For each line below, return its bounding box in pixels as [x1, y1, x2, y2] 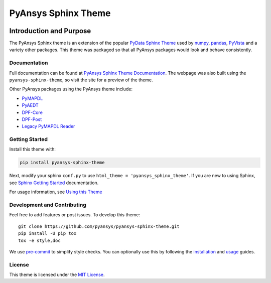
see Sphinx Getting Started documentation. [9, 180, 99, 186]
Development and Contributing [9, 201, 86, 208]
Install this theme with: [9, 146, 56, 153]
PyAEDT [22, 102, 39, 108]
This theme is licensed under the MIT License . [9, 271, 105, 278]
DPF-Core [22, 109, 43, 115]
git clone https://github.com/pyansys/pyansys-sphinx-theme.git [18, 223, 180, 229]
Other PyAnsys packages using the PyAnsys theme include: [9, 86, 133, 92]
